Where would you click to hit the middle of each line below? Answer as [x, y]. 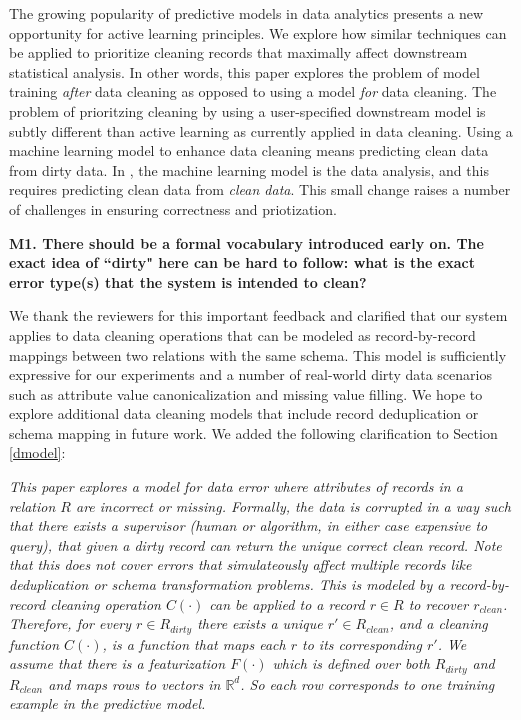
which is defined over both [351, 663]
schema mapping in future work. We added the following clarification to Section [253, 432]
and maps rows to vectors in [134, 683]
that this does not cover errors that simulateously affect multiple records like [240, 564]
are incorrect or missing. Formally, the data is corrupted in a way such [293, 505]
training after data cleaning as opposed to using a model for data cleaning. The [253, 91]
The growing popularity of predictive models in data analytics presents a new [246, 13]
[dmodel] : [37, 452]
